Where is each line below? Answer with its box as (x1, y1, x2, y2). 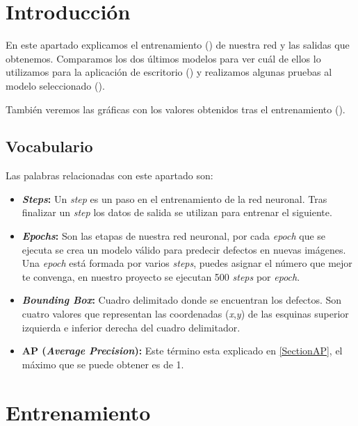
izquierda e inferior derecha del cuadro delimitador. (22, 320, 241, 334)
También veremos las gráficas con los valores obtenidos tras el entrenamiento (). (6, 101, 345, 116)
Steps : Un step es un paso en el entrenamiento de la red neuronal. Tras (22, 191, 327, 206)
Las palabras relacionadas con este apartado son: (6, 168, 213, 183)
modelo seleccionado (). (6, 78, 105, 92)
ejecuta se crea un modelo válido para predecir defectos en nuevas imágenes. (22, 242, 346, 256)
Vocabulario (6, 136, 93, 157)
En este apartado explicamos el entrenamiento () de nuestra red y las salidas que (6, 38, 350, 52)
